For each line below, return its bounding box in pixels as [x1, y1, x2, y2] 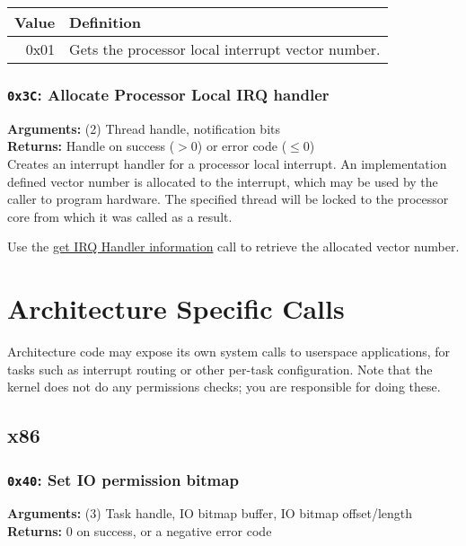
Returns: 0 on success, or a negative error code [7, 522, 272, 540]
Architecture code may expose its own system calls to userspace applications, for [7, 342, 451, 361]
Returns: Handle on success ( [7, 136, 175, 155]
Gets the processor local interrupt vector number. [69, 39, 381, 59]
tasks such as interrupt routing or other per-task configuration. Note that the [7, 359, 433, 378]
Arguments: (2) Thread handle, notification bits [7, 119, 280, 137]
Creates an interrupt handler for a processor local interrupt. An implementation [7, 154, 447, 172]
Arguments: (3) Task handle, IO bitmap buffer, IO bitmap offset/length [7, 504, 413, 523]
